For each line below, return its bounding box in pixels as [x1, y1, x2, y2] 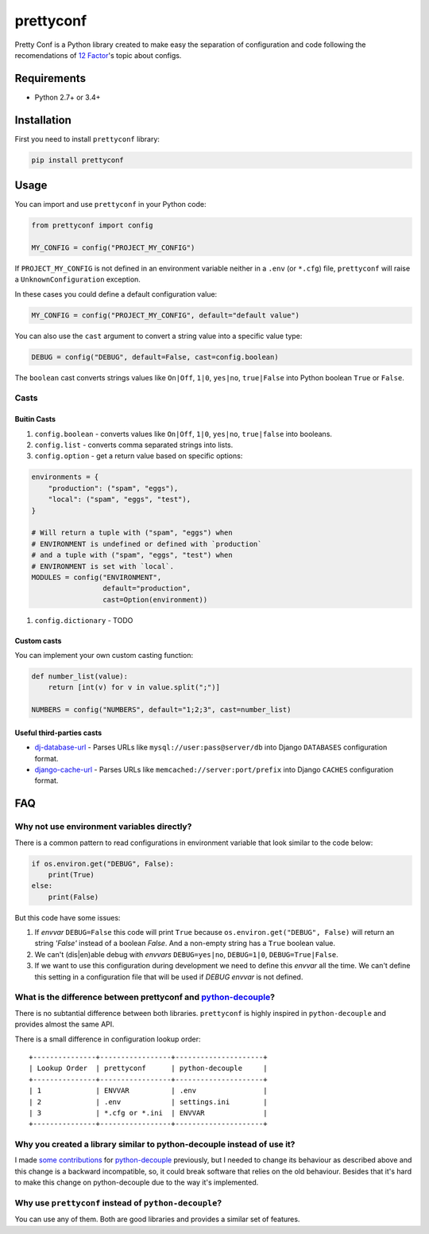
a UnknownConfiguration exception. [14, 274, 141, 284]
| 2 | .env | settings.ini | [29, 1097, 268, 1106]
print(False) [48, 892, 99, 901]
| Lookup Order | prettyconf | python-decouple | [29, 1064, 268, 1073]
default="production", [102, 584, 191, 593]
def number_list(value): [31, 672, 129, 681]
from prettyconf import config [31, 221, 154, 230]
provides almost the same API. [14, 1019, 114, 1030]
